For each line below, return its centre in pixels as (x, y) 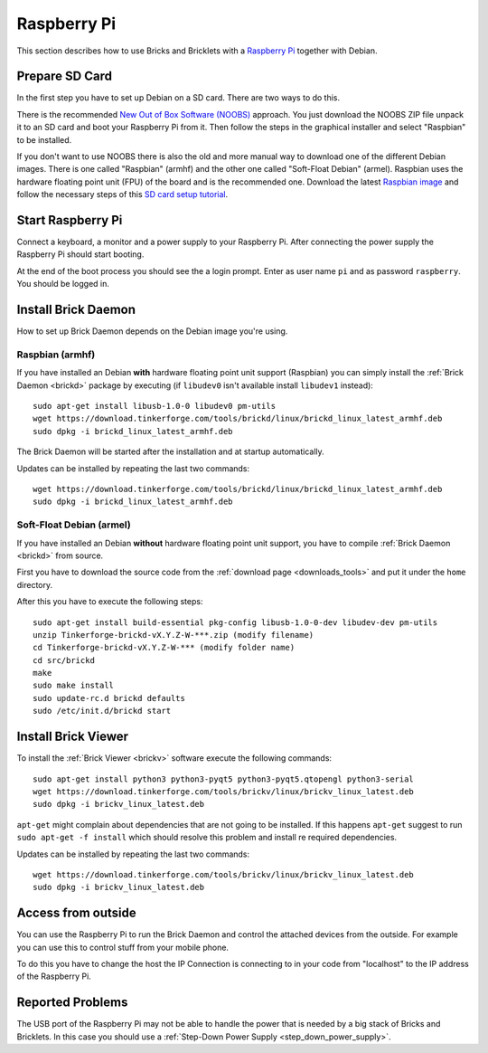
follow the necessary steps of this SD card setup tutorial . (122, 194)
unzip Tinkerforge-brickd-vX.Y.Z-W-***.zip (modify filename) (174, 635)
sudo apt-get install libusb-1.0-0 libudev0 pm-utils (154, 406)
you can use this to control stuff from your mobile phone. (123, 947)
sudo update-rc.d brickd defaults (109, 698)
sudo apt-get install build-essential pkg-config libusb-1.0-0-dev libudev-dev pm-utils (235, 622)
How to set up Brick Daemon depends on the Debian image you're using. (152, 331)
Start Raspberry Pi (70, 220)
